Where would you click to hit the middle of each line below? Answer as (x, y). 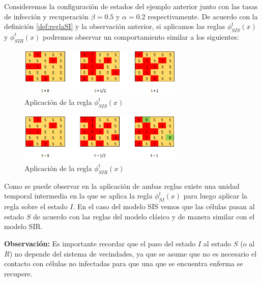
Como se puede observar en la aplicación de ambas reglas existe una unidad (122, 186)
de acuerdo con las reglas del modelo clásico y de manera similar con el (144, 216)
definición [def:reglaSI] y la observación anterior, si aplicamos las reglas (115, 26)
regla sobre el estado (36, 206)
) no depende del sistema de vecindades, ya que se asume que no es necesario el (133, 253)
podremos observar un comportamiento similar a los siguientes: (141, 36)
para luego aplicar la (215, 196)
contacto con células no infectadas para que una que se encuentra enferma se (124, 263)
